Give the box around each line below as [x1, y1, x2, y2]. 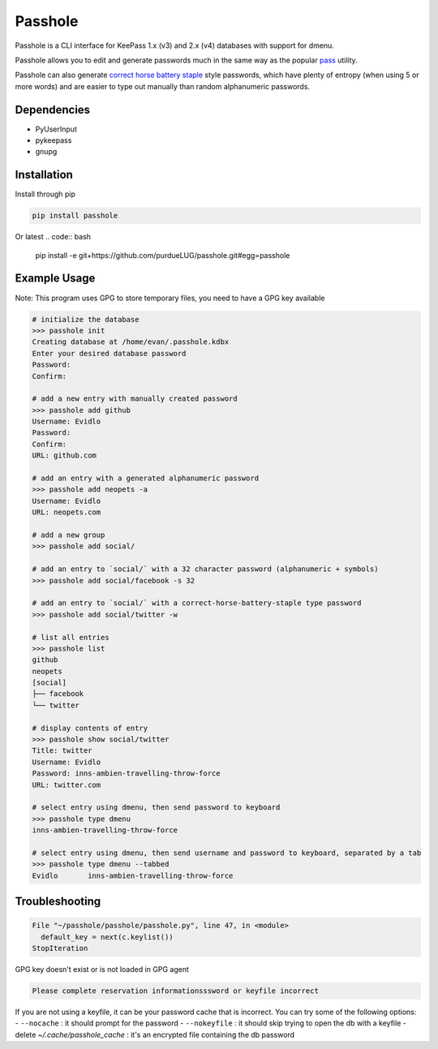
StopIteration [32, 944, 88, 953]
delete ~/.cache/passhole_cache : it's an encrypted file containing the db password [15, 1030, 295, 1039]
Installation [15, 168, 73, 182]
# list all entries [32, 633, 109, 642]
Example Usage [15, 272, 96, 286]
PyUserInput [35, 124, 77, 134]
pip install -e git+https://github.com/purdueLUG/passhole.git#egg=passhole [35, 250, 290, 260]
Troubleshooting [15, 895, 101, 909]
